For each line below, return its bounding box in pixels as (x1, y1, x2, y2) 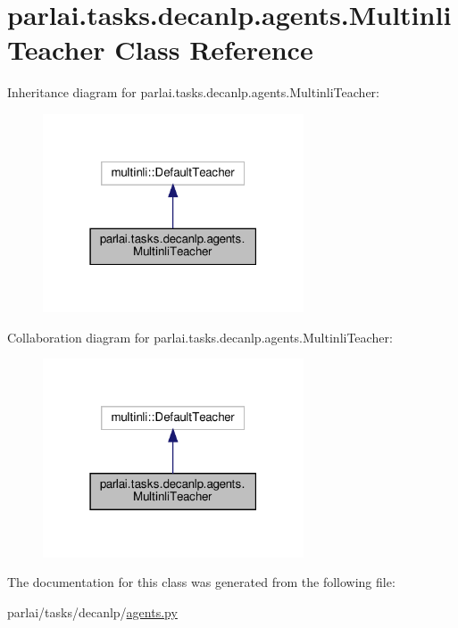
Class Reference (114, 31, 313, 68)
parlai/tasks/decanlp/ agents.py (7, 602, 178, 621)
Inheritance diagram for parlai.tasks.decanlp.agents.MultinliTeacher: (7, 83, 379, 102)
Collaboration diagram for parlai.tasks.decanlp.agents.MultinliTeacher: (7, 327, 393, 346)
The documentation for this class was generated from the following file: (7, 573, 396, 591)
